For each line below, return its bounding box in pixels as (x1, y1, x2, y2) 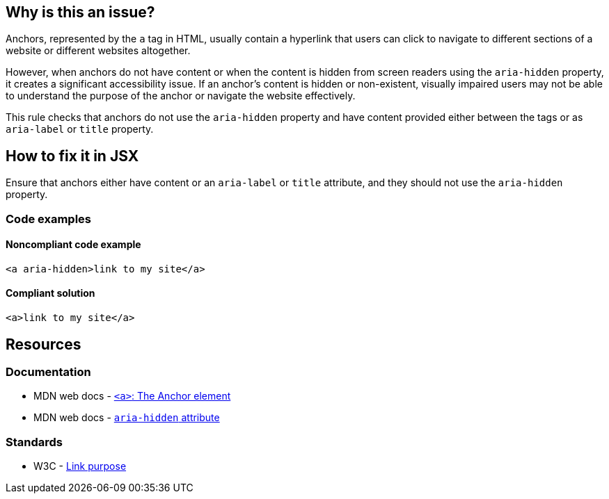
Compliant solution (6, 287, 95, 300)
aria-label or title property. (6, 123, 154, 136)
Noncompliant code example (6, 238, 141, 251)
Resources (6, 335, 81, 353)
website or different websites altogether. (6, 44, 191, 57)
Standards (6, 434, 63, 449)
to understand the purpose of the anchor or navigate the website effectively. (6, 90, 356, 102)
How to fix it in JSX (6, 147, 139, 165)
